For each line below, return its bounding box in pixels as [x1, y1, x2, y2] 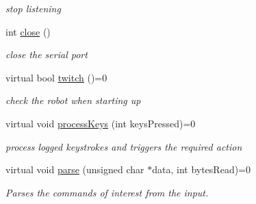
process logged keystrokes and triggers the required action [5, 139, 242, 153]
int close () [5, 24, 51, 38]
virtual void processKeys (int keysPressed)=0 [5, 116, 196, 130]
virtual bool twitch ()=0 [5, 70, 107, 84]
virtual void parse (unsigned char [5, 162, 144, 177]
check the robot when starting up [5, 93, 141, 107]
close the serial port [5, 47, 88, 62]
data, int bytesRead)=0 [152, 162, 251, 177]
